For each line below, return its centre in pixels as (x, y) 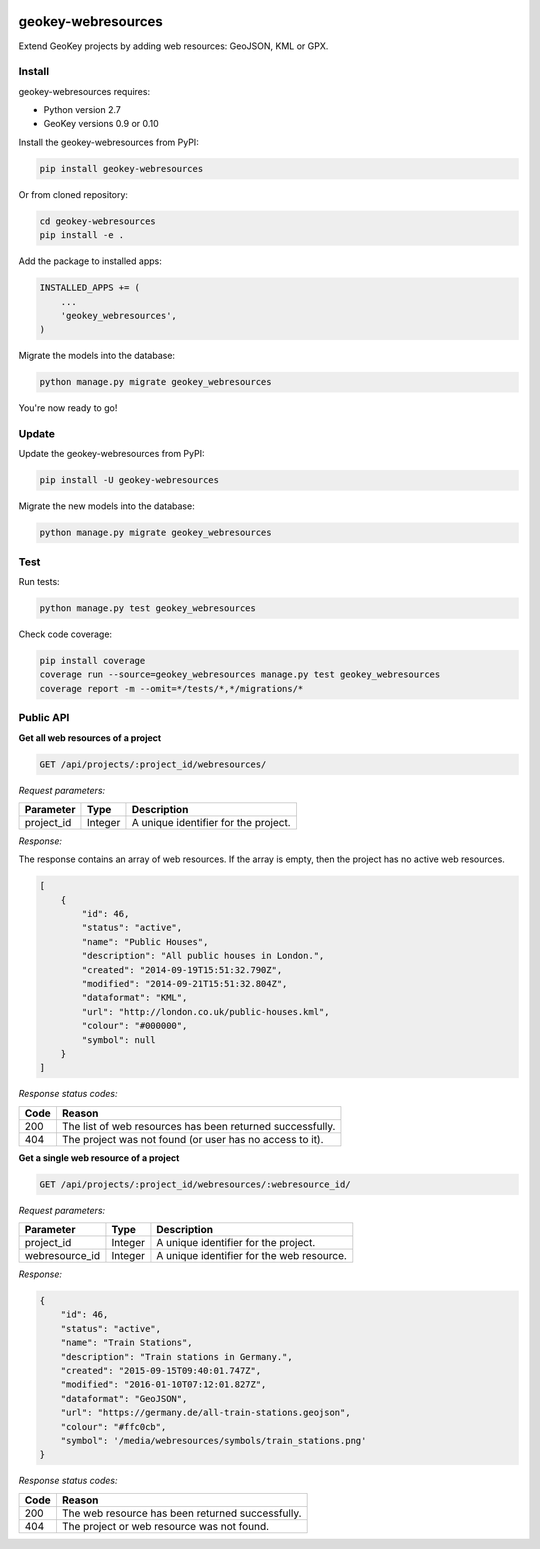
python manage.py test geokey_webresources (148, 608)
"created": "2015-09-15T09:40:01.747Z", (161, 1371)
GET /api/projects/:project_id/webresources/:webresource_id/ (195, 1184)
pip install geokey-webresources (121, 168)
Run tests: (39, 582)
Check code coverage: (65, 634)
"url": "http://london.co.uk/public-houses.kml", (205, 1011)
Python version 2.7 (82, 110)
